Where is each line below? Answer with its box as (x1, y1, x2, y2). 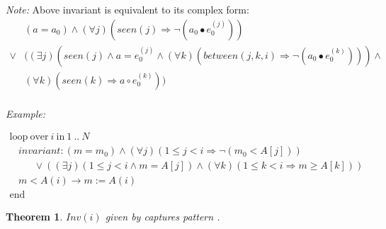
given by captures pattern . (105, 209, 220, 224)
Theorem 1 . (6, 209, 63, 224)
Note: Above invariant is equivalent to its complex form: (6, 2, 249, 16)
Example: (6, 106, 46, 121)
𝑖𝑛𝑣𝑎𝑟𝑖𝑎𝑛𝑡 (18, 146, 61, 157)
